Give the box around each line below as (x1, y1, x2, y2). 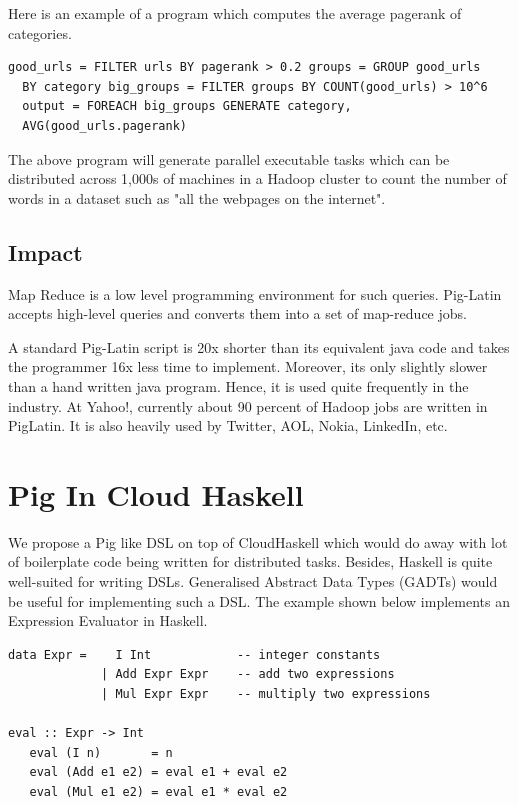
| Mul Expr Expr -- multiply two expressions (101, 686, 431, 701)
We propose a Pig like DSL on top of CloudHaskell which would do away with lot (8, 531, 508, 552)
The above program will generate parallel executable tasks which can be (8, 148, 450, 169)
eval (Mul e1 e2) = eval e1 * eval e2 (29, 784, 288, 799)
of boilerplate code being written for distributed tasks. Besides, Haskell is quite (8, 551, 493, 572)
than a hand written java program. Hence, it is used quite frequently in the (8, 375, 469, 396)
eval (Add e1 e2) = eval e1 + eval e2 (29, 765, 288, 780)
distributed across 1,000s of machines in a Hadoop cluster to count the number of (8, 168, 507, 189)
